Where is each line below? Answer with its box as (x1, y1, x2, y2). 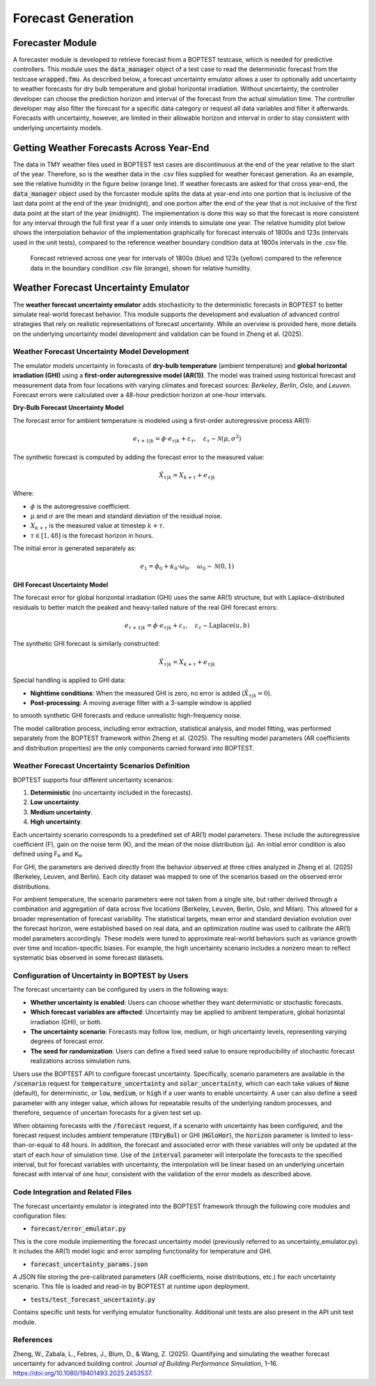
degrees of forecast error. (30, 1037, 104, 1045)
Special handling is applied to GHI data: (13, 676, 126, 684)
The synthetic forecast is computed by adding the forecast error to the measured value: (13, 453, 265, 461)
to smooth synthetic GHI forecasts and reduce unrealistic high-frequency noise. (13, 711, 242, 720)
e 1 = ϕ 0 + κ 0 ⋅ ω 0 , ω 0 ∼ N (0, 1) (140, 562, 235, 572)
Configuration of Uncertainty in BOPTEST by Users (13, 971, 189, 980)
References (13, 1335, 53, 1345)
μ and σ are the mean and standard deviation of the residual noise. (30, 512, 223, 521)
